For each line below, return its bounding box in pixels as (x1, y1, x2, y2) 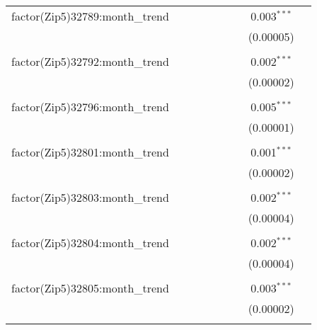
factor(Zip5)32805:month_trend (11, 280, 169, 296)
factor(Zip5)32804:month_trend (11, 234, 169, 251)
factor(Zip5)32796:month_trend (11, 98, 169, 115)
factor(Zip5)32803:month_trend (11, 189, 169, 205)
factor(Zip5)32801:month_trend (11, 144, 169, 160)
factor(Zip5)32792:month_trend (11, 53, 169, 69)
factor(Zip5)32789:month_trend (11, 8, 169, 24)
